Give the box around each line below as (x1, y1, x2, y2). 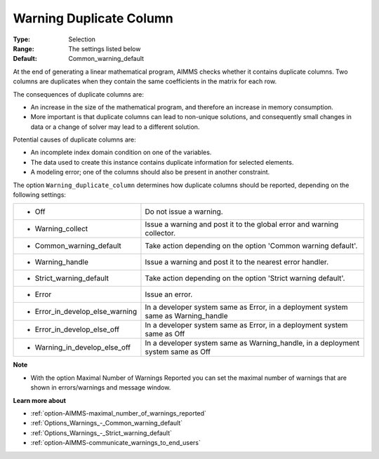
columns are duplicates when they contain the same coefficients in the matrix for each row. (13, 77, 277, 85)
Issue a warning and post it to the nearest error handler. (145, 257, 329, 267)
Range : (13, 44, 34, 53)
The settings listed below (68, 44, 141, 53)
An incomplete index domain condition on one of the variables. (30, 148, 212, 157)
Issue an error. (145, 289, 193, 299)
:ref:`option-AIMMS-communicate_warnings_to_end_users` (30, 439, 201, 447)
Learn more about (13, 396, 67, 404)
